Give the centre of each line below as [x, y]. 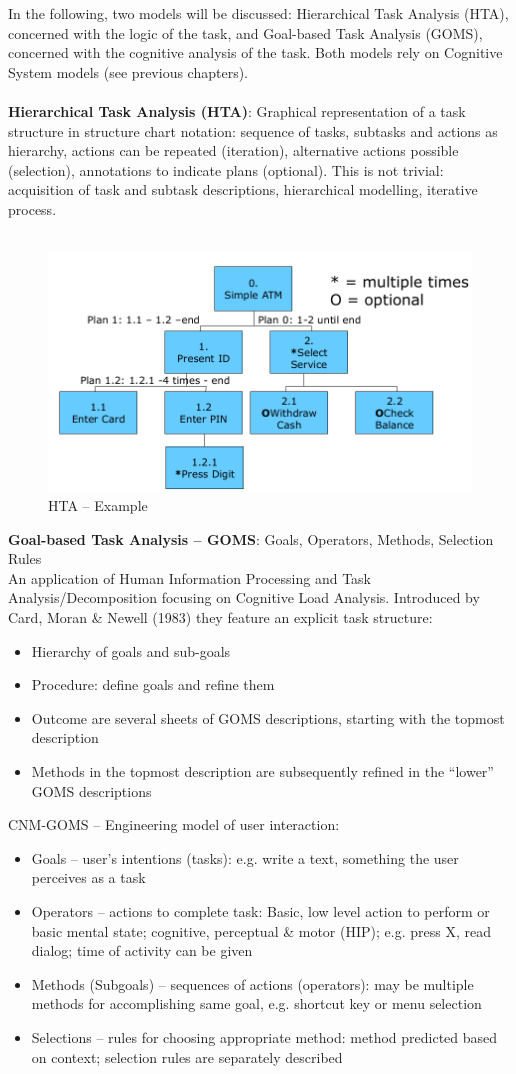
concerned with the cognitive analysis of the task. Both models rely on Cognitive [255, 52]
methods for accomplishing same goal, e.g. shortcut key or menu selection [256, 1003]
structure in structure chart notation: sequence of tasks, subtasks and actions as [253, 130]
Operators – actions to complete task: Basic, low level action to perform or [260, 910]
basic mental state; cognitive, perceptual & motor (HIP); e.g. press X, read [261, 930]
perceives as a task [88, 877]
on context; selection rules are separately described [187, 1056]
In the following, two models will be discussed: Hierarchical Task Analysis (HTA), [258, 13]
